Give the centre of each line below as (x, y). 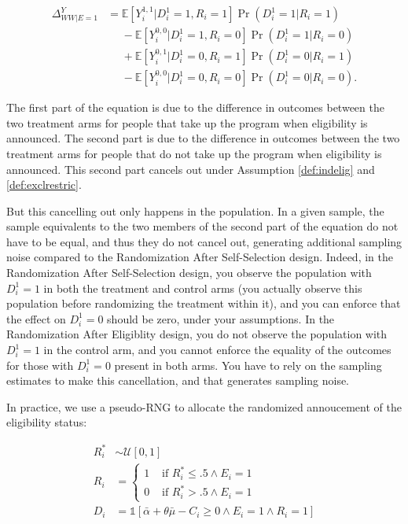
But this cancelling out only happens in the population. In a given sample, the (195, 210)
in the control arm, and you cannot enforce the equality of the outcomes (217, 350)
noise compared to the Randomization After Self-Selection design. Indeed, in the (200, 257)
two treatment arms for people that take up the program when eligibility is (187, 122)
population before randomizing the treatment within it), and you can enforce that (204, 303)
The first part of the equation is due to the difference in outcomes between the (195, 107)
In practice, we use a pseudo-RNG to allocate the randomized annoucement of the (204, 406)
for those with (40, 365)
